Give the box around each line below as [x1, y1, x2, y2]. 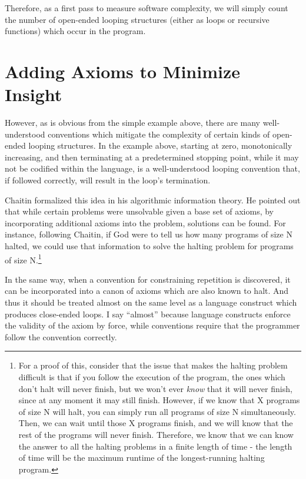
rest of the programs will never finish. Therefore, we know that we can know [18, 428, 294, 440]
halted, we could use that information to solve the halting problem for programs [5, 240, 294, 252]
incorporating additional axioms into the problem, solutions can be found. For [5, 216, 286, 229]
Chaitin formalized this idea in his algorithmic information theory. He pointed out [5, 193, 301, 206]
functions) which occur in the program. [5, 25, 146, 37]
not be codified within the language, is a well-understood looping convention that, [5, 162, 300, 175]
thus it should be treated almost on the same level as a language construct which [5, 296, 297, 309]
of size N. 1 [5, 252, 42, 266]
